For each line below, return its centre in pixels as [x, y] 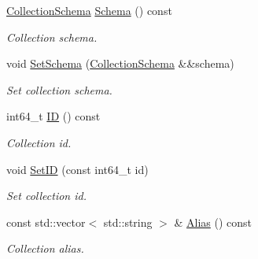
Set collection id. [46, 196]
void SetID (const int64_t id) [77, 169]
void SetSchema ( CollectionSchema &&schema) [120, 63]
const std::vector [46, 222]
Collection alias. [45, 248]
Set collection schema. [59, 89]
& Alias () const [213, 222]
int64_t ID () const [53, 116]
